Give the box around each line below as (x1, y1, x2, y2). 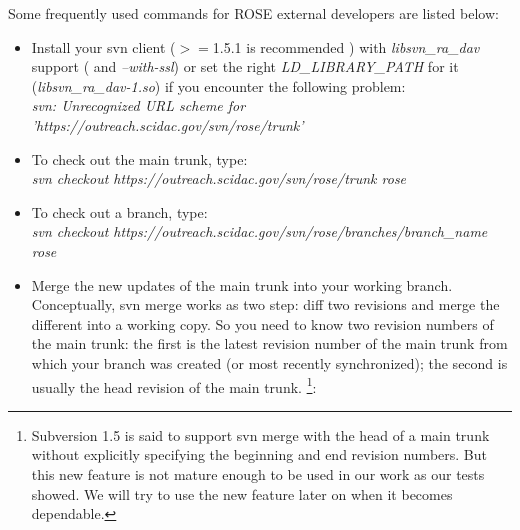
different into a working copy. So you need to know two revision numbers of (31, 313, 494, 334)
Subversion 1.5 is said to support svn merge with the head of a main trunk (31, 424, 490, 445)
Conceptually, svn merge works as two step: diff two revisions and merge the (31, 294, 500, 315)
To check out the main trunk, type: (31, 148, 248, 169)
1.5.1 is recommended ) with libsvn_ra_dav (212, 36, 480, 57)
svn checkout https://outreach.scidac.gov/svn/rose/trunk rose (31, 168, 407, 189)
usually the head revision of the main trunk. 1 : (31, 373, 317, 397)
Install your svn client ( (31, 36, 176, 57)
